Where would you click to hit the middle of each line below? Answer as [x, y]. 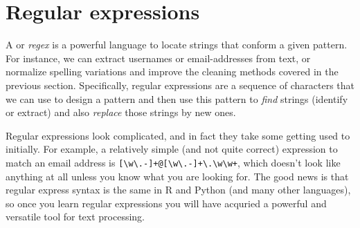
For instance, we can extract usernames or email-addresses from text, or [158, 58]
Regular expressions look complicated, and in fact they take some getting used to [178, 135]
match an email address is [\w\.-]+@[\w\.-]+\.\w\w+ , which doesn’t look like [173, 162]
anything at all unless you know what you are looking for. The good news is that [177, 176]
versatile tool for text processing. [75, 217]
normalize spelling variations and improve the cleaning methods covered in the [172, 72]
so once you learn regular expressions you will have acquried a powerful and [166, 203]
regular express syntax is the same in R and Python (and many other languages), [178, 190]
